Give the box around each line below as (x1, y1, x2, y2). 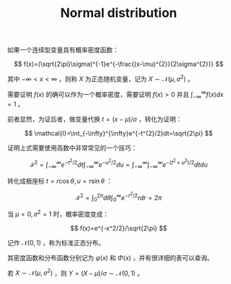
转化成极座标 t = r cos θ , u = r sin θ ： (7, 177, 113, 185)
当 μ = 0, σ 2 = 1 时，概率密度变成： (7, 208, 109, 218)
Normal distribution (60, 5, 177, 21)
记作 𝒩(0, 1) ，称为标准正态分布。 (7, 238, 105, 247)
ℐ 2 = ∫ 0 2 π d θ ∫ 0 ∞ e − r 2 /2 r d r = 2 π (75, 191, 162, 203)
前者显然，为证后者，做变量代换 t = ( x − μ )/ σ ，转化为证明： (7, 115, 182, 124)
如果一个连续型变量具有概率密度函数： (7, 46, 119, 54)
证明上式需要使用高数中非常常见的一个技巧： (7, 143, 138, 153)
